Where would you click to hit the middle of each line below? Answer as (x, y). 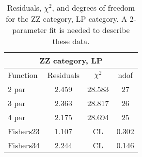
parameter (30, 30)
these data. (71, 41)
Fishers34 (24, 145)
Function (23, 75)
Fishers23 (24, 131)
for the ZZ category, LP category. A (66, 19)
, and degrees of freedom (94, 8)
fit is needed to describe (89, 30)
